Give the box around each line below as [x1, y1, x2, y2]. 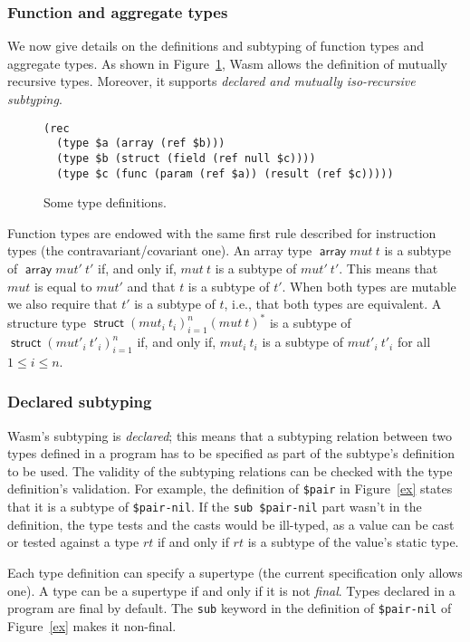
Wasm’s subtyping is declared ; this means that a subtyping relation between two [7, 426, 452, 445]
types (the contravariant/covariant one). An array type [7, 241, 312, 260]
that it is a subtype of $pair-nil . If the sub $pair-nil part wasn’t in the [7, 497, 422, 516]
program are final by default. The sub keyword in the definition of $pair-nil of [7, 599, 452, 618]
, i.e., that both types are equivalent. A [224, 294, 442, 313]
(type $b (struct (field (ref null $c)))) [56, 151, 316, 165]
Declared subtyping [7, 390, 152, 413]
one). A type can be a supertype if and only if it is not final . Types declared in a [7, 580, 456, 599]
